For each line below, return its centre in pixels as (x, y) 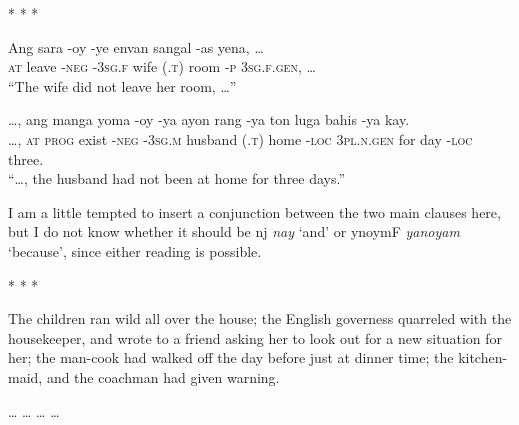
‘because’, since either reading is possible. (135, 250)
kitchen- (483, 357)
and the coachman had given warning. (163, 376)
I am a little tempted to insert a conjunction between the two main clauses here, (254, 211)
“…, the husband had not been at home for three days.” (177, 178)
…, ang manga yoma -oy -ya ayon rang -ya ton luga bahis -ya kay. (209, 119)
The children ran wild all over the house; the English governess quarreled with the (260, 318)
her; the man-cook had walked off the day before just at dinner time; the (231, 357)
